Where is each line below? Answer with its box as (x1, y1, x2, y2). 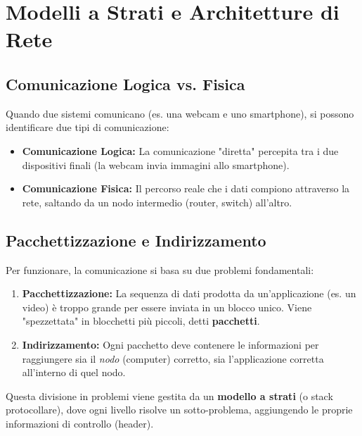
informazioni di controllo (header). (6, 416, 154, 430)
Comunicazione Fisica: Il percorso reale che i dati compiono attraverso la (22, 181, 350, 196)
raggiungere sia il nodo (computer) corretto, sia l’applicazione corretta (22, 351, 324, 366)
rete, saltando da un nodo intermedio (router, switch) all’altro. (22, 194, 292, 209)
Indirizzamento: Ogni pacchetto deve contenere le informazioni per (22, 337, 319, 351)
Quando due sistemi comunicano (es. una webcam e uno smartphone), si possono (6, 106, 354, 120)
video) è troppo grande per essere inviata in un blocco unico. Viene (22, 299, 312, 314)
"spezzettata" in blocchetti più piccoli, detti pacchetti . (22, 313, 260, 328)
